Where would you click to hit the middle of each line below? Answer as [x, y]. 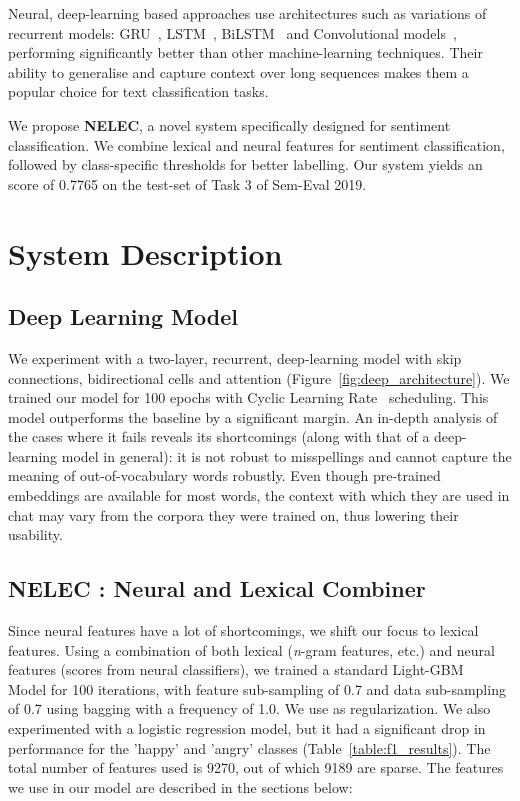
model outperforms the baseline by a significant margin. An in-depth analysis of [253, 416]
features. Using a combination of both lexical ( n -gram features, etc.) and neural [251, 649]
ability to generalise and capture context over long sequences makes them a [238, 71]
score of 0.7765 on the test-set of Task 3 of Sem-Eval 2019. [187, 183]
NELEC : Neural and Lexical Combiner [217, 588]
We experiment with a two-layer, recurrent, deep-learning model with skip [235, 357]
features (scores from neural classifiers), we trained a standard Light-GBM [236, 669]
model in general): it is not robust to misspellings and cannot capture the [286, 455]
